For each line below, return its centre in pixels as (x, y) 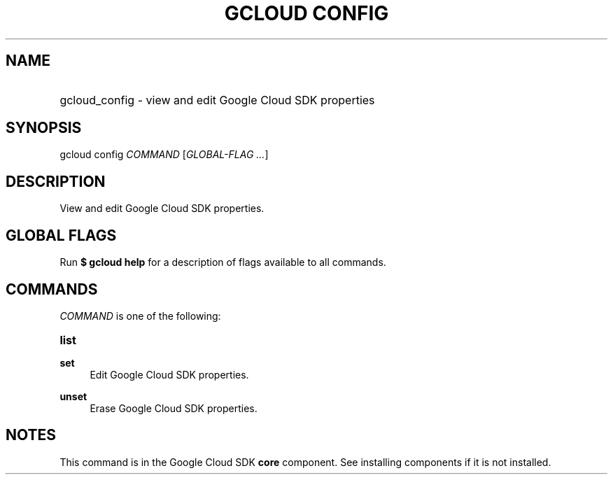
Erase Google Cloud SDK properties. (174, 408)
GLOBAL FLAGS (61, 235)
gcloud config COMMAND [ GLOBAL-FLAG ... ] (164, 155)
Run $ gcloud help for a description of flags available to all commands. (223, 262)
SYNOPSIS (44, 128)
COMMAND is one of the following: (140, 316)
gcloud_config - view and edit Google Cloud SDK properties (217, 100)
